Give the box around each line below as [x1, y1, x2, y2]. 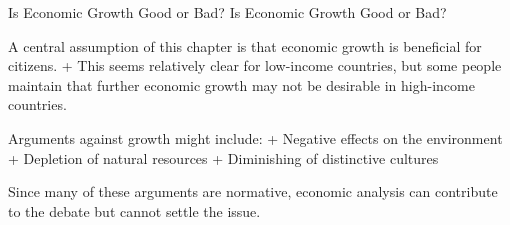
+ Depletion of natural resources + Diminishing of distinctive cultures [8, 147, 439, 168]
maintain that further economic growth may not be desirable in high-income [8, 74, 475, 95]
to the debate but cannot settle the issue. [8, 200, 261, 221]
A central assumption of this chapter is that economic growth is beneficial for [8, 35, 482, 56]
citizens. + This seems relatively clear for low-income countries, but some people [8, 55, 502, 76]
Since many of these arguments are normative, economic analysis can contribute [8, 181, 498, 202]
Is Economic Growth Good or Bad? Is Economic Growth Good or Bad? [8, 2, 447, 22]
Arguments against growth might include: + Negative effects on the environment [8, 127, 503, 148]
